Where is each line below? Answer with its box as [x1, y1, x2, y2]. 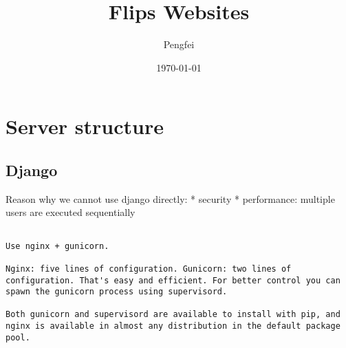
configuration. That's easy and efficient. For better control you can [6, 275, 340, 285]
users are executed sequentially [6, 205, 136, 219]
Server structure [6, 112, 164, 140]
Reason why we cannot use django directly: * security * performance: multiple [6, 191, 335, 206]
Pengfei [163, 37, 195, 52]
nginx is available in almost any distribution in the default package [6, 321, 340, 331]
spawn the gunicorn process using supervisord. [6, 287, 228, 297]
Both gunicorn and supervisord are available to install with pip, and [6, 309, 340, 320]
